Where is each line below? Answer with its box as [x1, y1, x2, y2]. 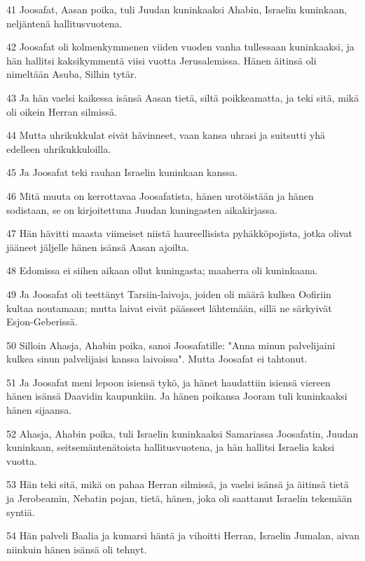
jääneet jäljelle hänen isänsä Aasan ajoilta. [6, 239, 189, 254]
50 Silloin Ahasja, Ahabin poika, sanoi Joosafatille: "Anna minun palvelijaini [6, 337, 336, 352]
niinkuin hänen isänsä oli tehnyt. [6, 541, 147, 556]
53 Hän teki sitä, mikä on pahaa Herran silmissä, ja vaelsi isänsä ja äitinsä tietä [6, 477, 349, 492]
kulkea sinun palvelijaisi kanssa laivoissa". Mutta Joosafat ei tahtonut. [6, 351, 308, 366]
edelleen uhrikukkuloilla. [6, 141, 111, 156]
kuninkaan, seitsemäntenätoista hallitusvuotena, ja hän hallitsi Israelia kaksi [6, 440, 335, 454]
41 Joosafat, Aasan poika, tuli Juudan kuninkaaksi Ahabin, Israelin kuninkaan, [6, 2, 347, 16]
